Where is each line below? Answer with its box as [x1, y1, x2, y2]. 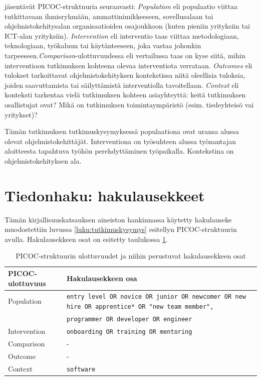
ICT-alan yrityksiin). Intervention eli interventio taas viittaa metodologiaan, [5, 30, 239, 41]
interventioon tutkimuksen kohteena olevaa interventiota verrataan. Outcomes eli [5, 60, 252, 70]
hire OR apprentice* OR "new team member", [66, 303, 214, 311]
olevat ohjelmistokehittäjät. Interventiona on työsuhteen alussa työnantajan [5, 136, 236, 146]
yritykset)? [5, 109, 38, 119]
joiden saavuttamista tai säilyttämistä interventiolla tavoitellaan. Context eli [5, 79, 239, 90]
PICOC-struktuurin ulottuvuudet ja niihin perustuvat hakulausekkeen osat [16, 250, 246, 261]
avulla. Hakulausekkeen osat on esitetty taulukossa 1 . [5, 233, 168, 244]
